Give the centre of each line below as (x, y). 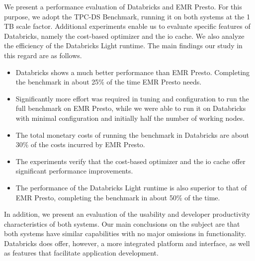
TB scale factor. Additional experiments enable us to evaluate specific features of (127, 26)
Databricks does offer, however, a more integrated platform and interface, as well (127, 243)
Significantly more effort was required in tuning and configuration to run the (132, 98)
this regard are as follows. (43, 55)
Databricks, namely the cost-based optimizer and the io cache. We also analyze (124, 36)
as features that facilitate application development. (81, 253)
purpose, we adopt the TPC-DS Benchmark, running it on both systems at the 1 (127, 16)
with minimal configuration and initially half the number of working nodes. (130, 118)
